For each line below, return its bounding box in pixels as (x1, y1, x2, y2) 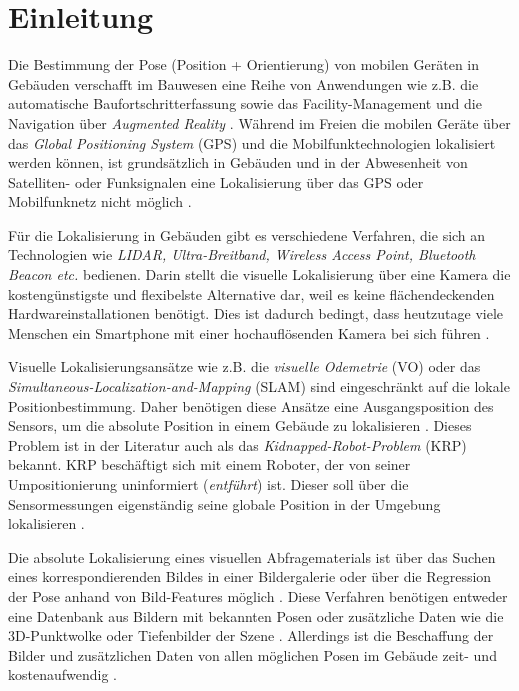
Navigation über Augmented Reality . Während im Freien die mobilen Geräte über (8, 112, 511, 133)
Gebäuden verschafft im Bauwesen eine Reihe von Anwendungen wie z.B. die (8, 73, 479, 94)
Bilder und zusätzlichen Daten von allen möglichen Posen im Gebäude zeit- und (8, 644, 497, 665)
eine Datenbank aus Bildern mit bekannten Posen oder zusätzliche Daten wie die (8, 605, 504, 626)
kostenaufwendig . (8, 664, 117, 685)
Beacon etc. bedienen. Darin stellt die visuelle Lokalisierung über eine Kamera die (8, 264, 511, 285)
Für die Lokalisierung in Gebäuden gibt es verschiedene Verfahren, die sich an (8, 224, 486, 245)
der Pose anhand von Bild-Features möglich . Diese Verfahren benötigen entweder (8, 585, 508, 606)
